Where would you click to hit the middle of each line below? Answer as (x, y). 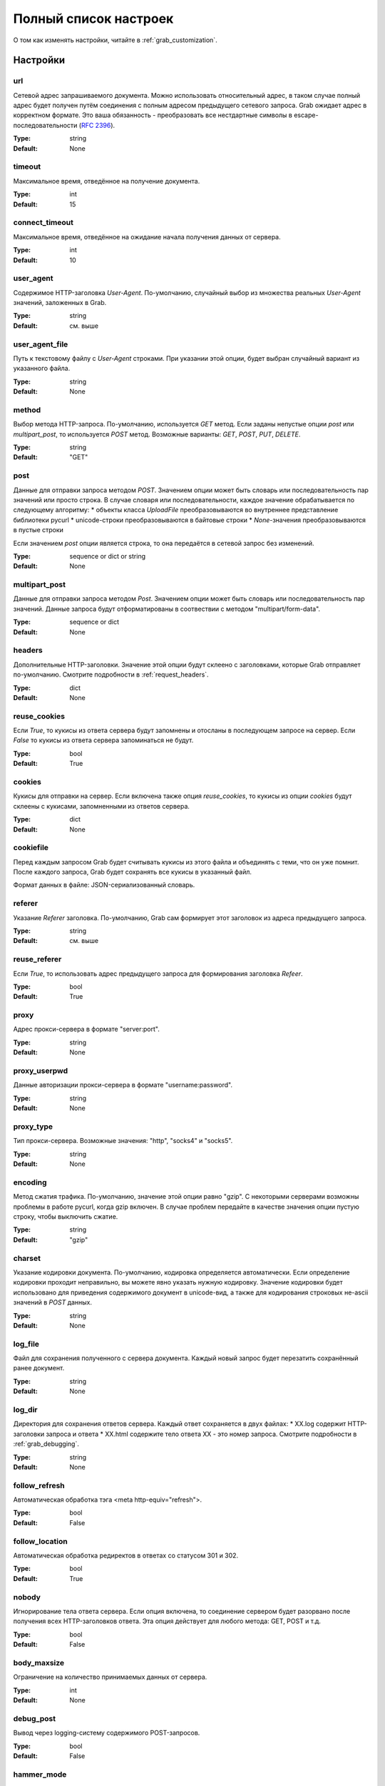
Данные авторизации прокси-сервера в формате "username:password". (123, 1085)
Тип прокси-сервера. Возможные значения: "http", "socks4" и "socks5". (123, 1141)
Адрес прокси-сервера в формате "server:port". (86, 1029)
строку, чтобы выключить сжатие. (66, 1217)
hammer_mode (40, 1774)
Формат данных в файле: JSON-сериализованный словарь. (104, 885)
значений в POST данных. (53, 1302)
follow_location (40, 1541)
